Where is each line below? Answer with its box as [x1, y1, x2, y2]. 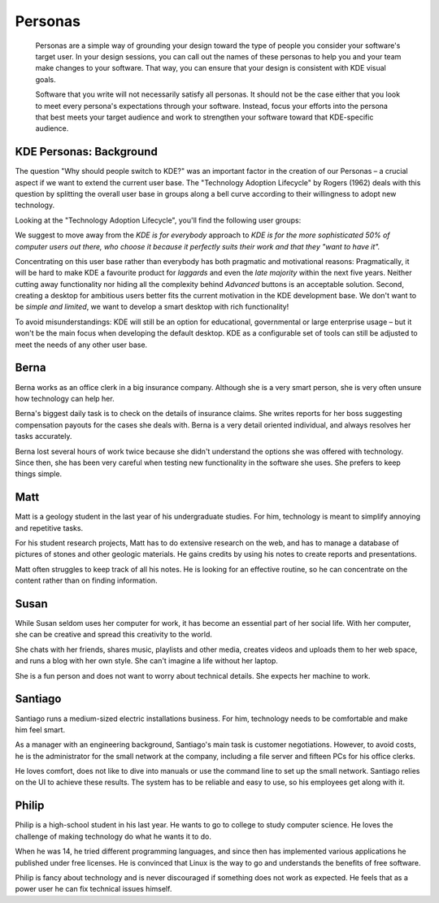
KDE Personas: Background [15, 145, 158, 158]
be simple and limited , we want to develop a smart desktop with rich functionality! [15, 302, 289, 312]
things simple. [15, 469, 63, 479]
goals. [35, 74, 56, 85]
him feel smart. [15, 724, 65, 735]
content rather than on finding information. [15, 575, 158, 585]
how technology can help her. [15, 393, 115, 403]
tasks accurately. [15, 432, 72, 441]
